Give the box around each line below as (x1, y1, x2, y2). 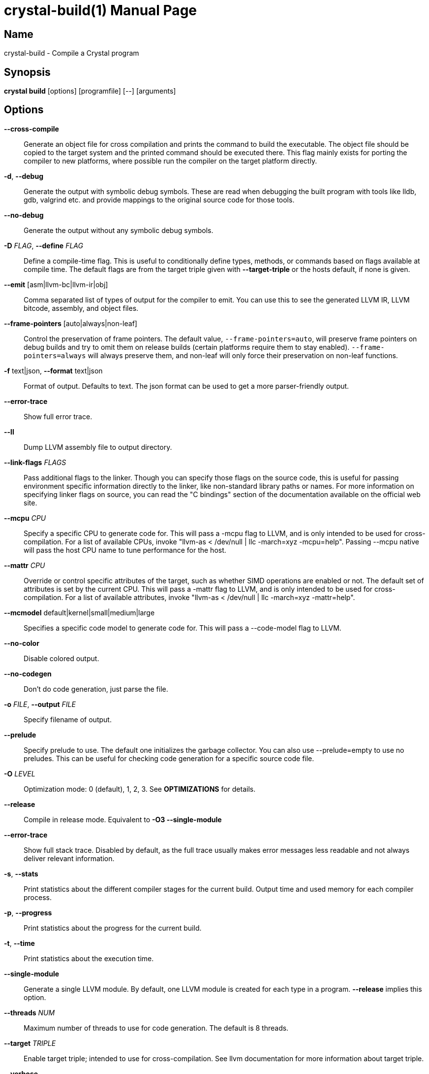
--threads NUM (4, 1008, 55, 1017)
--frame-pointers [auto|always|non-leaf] (4, 319, 137, 328)
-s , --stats (4, 869, 38, 878)
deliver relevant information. (24, 854, 115, 863)
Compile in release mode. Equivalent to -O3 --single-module (24, 815, 222, 824)
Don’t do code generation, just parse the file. (24, 684, 168, 693)
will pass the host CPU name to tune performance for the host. (24, 545, 226, 554)
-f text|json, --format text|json (4, 366, 103, 375)
